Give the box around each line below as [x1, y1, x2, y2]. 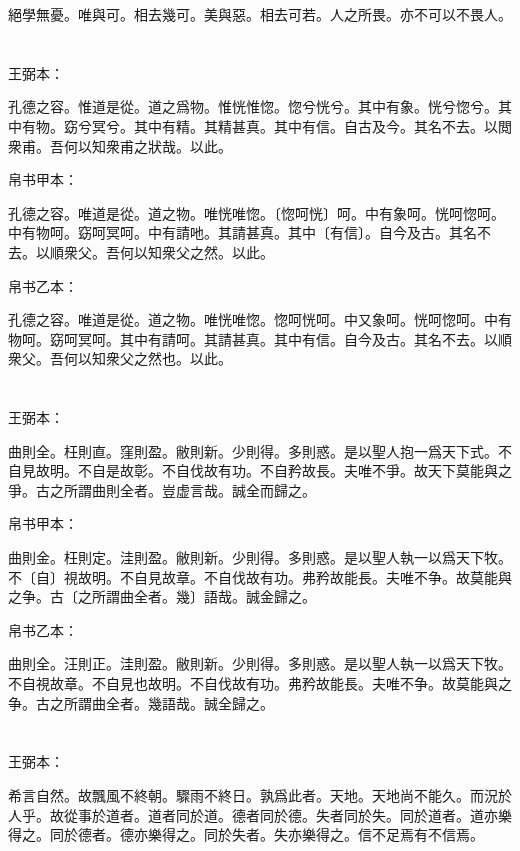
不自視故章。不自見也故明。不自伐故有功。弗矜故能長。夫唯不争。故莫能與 [8, 673, 498, 694]
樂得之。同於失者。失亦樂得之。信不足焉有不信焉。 [147, 824, 484, 845]
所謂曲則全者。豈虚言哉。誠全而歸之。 [63, 479, 316, 500]
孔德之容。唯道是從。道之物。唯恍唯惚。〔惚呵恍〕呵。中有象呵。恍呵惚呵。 [8, 202, 505, 223]
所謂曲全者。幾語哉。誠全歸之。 [63, 692, 274, 713]
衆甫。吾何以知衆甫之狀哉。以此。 [8, 135, 232, 156]
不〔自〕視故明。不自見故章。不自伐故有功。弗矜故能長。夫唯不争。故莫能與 [8, 566, 512, 587]
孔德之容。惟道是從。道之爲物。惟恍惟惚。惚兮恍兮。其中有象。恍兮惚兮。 [8, 96, 498, 117]
